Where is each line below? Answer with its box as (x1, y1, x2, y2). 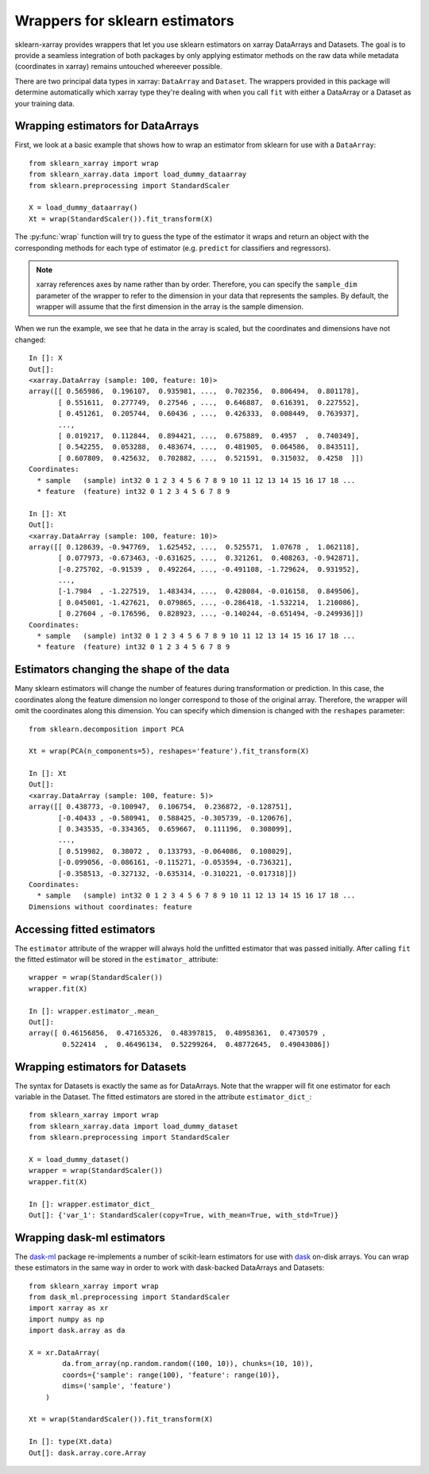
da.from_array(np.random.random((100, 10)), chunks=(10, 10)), (62, 1359, 314, 1368)
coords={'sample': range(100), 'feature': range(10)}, (62, 1370, 280, 1379)
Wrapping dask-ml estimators (14, 1231, 166, 1244)
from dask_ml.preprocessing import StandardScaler (29, 1293, 230, 1302)
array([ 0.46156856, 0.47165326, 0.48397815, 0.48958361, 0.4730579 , (29, 1028, 327, 1038)
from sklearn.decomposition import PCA (29, 724, 184, 734)
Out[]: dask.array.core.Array (29, 1448, 147, 1457)
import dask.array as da (29, 1326, 126, 1335)
